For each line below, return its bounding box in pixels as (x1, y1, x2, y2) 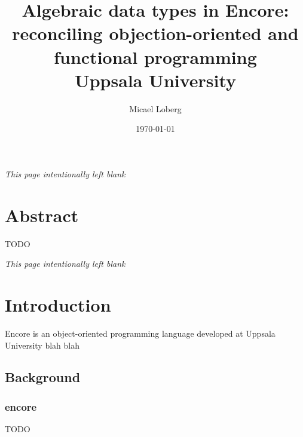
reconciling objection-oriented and (12, 21, 299, 45)
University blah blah (5, 338, 79, 351)
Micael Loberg (129, 102, 182, 115)
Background (5, 368, 81, 386)
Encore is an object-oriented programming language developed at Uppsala (5, 327, 276, 339)
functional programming (54, 44, 257, 69)
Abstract (5, 202, 79, 227)
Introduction (5, 292, 111, 316)
